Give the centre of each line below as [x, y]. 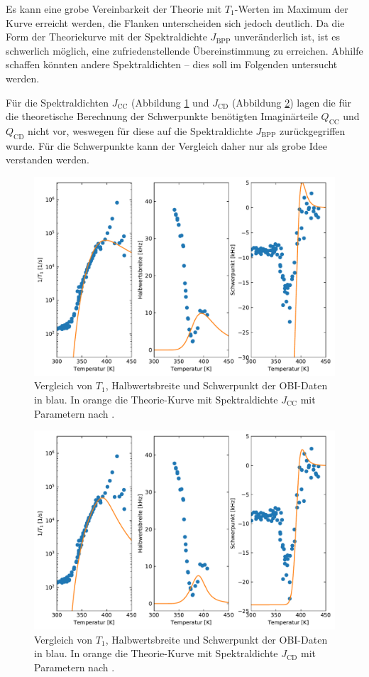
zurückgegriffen [313, 130]
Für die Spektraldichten [57, 102]
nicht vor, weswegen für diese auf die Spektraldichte [140, 130]
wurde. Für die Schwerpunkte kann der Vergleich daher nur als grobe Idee [166, 145]
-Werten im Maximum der [291, 9]
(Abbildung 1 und [170, 102]
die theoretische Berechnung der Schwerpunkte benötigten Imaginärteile [162, 116]
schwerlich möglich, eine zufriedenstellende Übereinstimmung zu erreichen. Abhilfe [184, 50]
